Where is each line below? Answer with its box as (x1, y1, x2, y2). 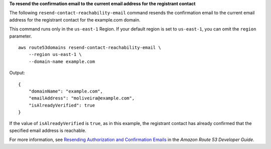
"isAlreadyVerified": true (28, 102, 95, 108)
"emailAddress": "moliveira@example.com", (28, 95, 135, 101)
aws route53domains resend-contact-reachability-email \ (18, 44, 162, 50)
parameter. (9, 33, 32, 39)
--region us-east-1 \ (28, 51, 82, 57)
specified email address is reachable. (9, 127, 86, 133)
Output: (9, 70, 25, 76)
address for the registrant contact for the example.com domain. (9, 16, 141, 22)
